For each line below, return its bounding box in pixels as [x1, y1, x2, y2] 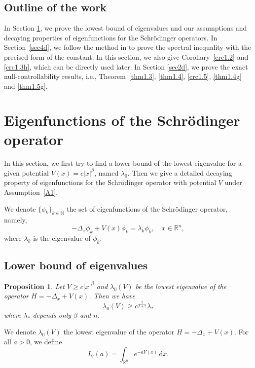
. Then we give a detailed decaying [127, 167, 232, 178]
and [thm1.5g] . [4, 80, 48, 91]
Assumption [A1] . [4, 186, 58, 197]
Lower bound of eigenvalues [4, 258, 148, 273]
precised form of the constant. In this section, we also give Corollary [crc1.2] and [4, 51, 249, 62]
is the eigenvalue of [33, 233, 91, 243]
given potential [4, 167, 49, 178]
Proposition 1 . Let [4, 281, 65, 291]
